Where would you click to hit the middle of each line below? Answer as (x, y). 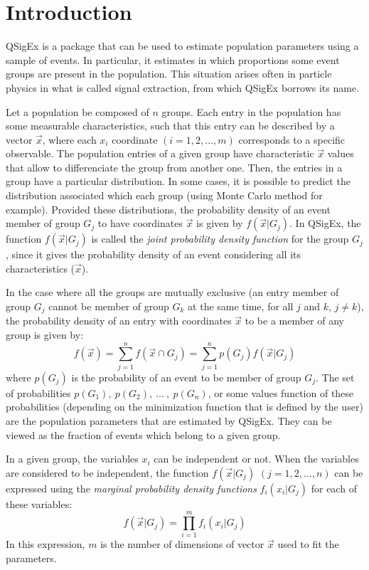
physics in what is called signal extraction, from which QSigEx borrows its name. (183, 87)
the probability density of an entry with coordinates (119, 321)
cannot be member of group (109, 306)
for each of (334, 488)
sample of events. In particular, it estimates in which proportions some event (173, 59)
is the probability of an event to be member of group (186, 377)
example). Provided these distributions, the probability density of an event (168, 209)
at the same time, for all (241, 306)
